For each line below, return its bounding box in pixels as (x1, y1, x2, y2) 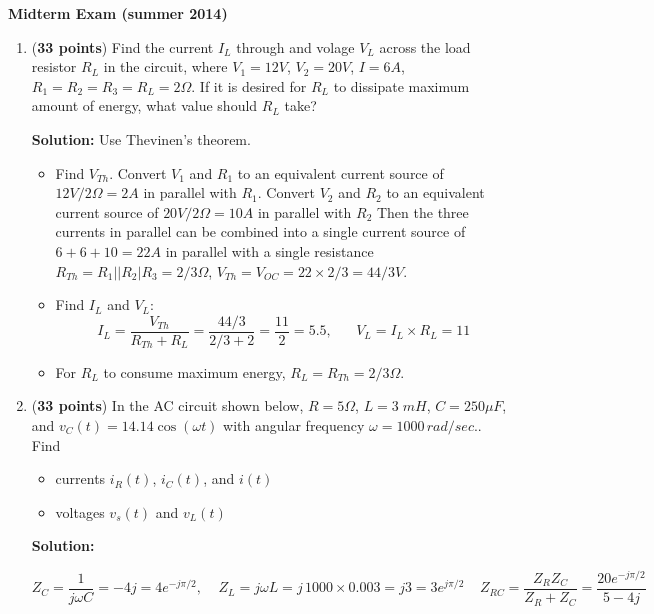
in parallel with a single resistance (165, 240, 374, 261)
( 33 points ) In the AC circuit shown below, (31, 395, 304, 416)
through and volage (236, 36, 355, 57)
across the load (379, 36, 471, 57)
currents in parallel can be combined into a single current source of (55, 221, 466, 242)
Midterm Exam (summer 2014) (8, 3, 228, 23)
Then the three (376, 201, 469, 222)
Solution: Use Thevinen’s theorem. (31, 128, 251, 149)
